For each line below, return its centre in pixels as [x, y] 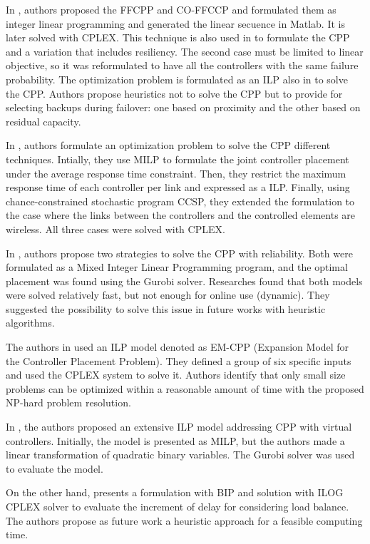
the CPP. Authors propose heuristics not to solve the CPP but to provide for [174, 93]
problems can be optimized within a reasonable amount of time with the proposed [185, 388]
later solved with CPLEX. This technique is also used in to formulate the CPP [178, 37]
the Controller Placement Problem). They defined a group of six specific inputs [179, 360]
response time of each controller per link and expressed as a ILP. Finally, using [178, 187]
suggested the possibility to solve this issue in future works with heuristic [166, 308]
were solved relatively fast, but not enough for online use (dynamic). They [168, 295]
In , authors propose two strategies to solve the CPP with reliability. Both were [179, 253]
